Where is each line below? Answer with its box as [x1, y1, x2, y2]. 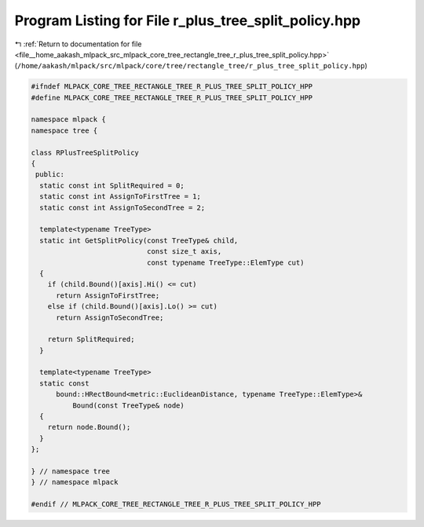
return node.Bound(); [47, 423, 131, 432]
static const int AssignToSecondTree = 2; [39, 203, 206, 212]
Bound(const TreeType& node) [71, 401, 185, 410]
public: [35, 170, 65, 179]
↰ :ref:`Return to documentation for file [14, 39, 142, 49]
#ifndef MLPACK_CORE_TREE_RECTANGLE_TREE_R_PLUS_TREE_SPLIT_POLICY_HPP [31, 82, 313, 91]
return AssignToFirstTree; [56, 291, 160, 300]
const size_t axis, [146, 247, 222, 256]
